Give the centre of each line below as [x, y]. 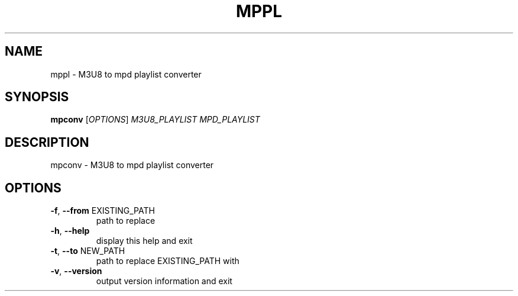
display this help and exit [144, 241]
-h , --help [70, 231]
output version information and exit [164, 281]
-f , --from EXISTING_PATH [103, 211]
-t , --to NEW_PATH [88, 251]
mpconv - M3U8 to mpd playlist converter [132, 165]
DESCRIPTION [47, 142]
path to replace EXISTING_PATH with [168, 261]
